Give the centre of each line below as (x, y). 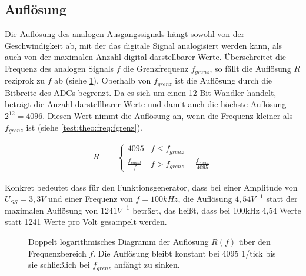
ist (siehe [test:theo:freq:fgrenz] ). (84, 127)
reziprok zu (25, 80)
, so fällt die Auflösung (250, 68)
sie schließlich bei (59, 265)
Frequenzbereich (57, 253)
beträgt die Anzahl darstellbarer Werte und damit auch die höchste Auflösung (146, 104)
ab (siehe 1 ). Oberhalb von (103, 80)
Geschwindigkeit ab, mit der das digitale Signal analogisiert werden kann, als (144, 45)
